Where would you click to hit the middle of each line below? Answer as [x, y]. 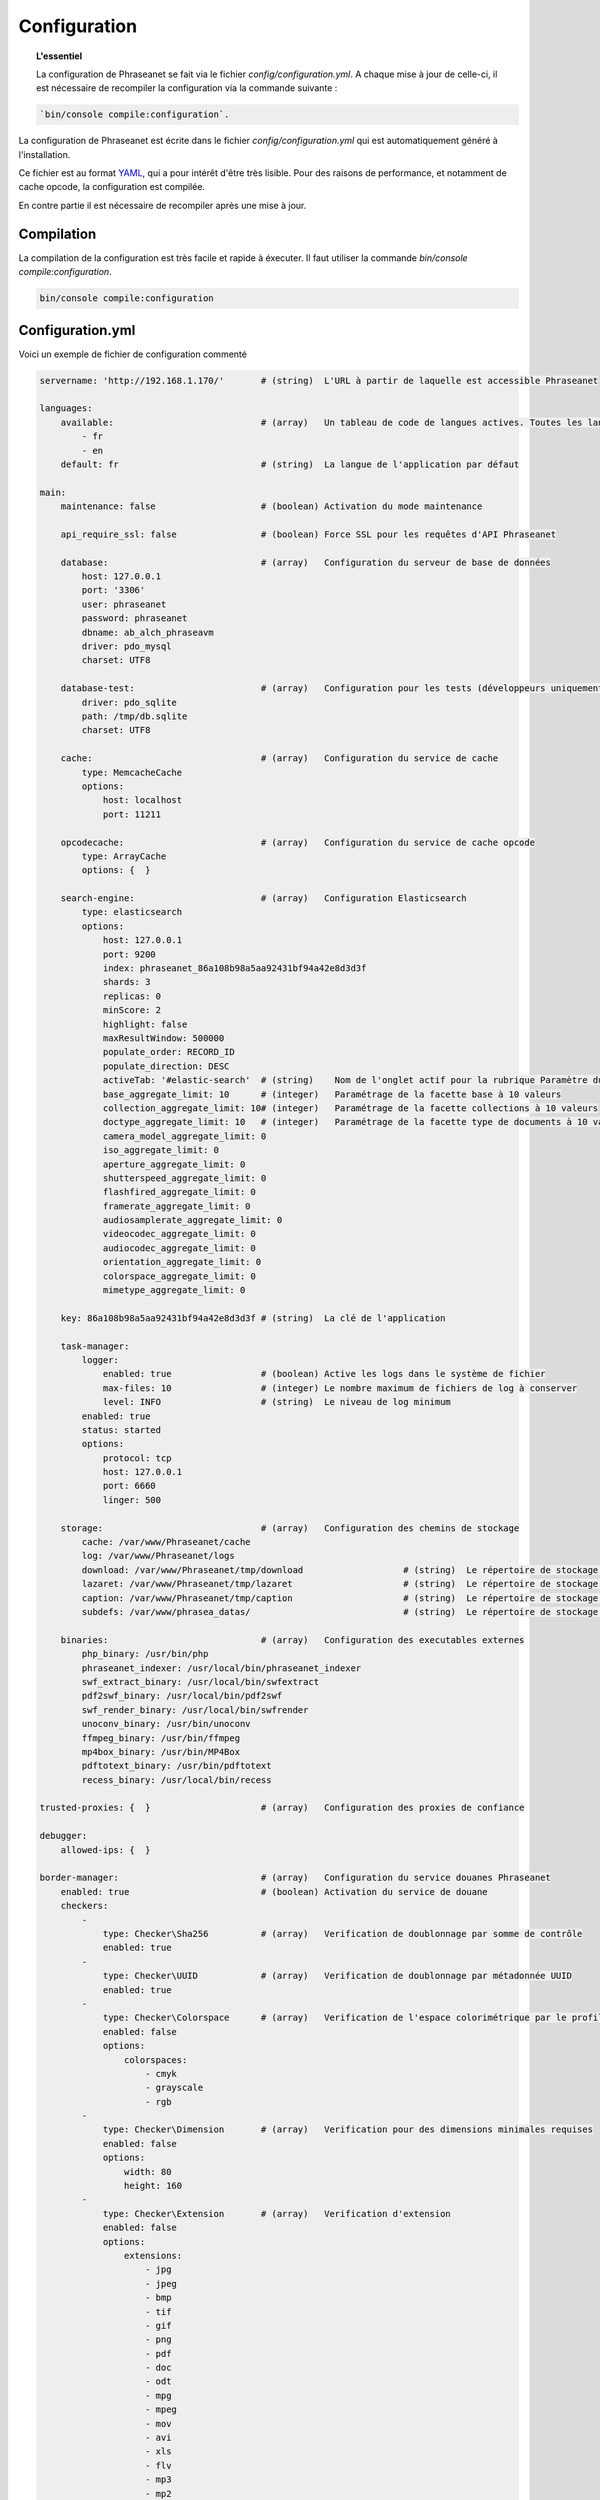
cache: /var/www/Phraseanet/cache [166, 1542]
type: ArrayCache [124, 856]
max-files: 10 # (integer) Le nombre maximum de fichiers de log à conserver [340, 1388]
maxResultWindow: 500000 [163, 1038]
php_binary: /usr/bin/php [145, 1654]
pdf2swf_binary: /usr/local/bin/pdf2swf [182, 1696]
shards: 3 [126, 982]
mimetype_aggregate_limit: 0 [174, 1290]
